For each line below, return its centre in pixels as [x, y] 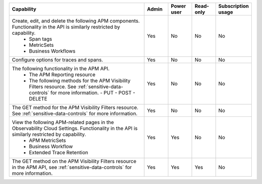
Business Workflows [52, 51]
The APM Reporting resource [62, 75]
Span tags [41, 39]
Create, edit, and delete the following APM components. [76, 21]
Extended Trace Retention [58, 152]
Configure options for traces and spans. [57, 60]
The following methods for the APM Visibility [80, 81]
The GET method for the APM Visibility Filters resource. [75, 107]
